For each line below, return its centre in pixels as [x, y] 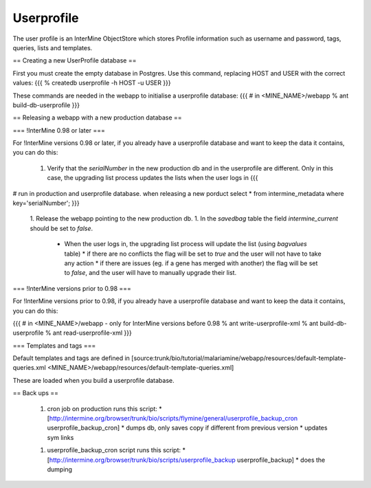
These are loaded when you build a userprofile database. [93, 380]
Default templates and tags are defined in [71, 358]
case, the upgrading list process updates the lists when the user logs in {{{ [153, 178]
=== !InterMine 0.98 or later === [59, 130]
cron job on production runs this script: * [105, 408]
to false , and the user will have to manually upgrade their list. [150, 273]
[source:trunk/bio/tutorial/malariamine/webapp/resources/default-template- [239, 358]
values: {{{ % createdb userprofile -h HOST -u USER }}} [92, 83]
